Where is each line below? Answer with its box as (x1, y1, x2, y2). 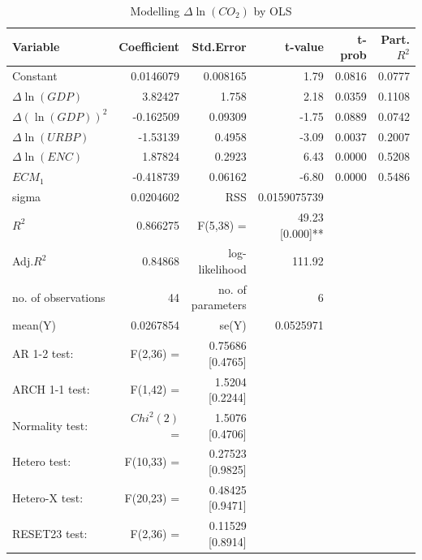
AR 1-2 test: (12, 344, 74, 361)
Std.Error (192, 38, 247, 55)
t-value (284, 38, 324, 55)
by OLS (253, 2, 292, 19)
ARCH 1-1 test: (12, 381, 90, 398)
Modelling (130, 2, 180, 19)
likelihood (198, 260, 247, 277)
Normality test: (12, 416, 88, 433)
